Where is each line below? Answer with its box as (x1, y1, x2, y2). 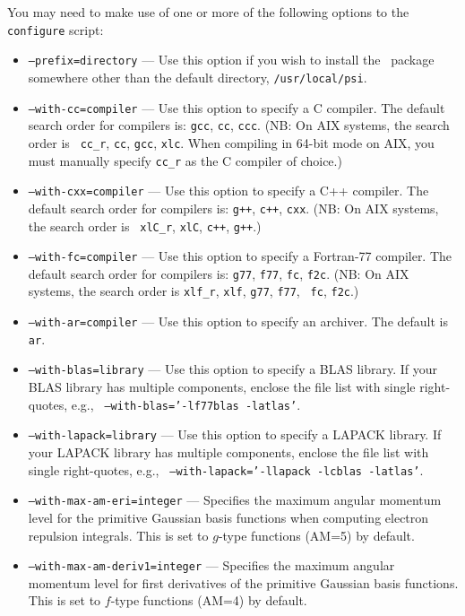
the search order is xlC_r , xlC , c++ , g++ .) (28, 216, 262, 235)
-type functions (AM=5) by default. (218, 525, 415, 544)
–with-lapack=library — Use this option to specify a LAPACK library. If (28, 425, 442, 444)
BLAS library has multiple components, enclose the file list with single (28, 377, 416, 396)
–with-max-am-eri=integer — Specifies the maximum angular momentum (28, 490, 442, 509)
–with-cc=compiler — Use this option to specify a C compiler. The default (28, 98, 445, 117)
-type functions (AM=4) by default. (110, 591, 307, 610)
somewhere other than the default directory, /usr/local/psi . (28, 67, 367, 86)
